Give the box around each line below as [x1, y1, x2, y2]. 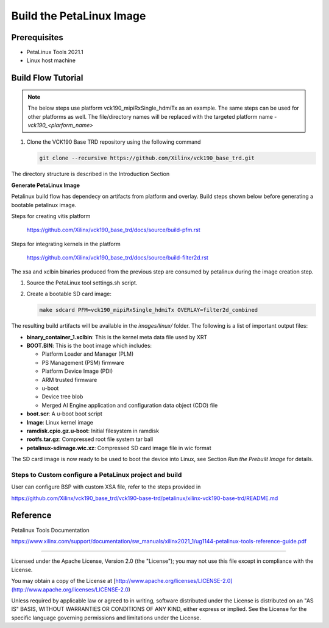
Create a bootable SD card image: [26, 290, 112, 298]
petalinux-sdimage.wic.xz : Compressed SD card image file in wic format [26, 444, 211, 451]
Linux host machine [26, 57, 76, 64]
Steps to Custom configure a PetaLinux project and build [11, 470, 182, 479]
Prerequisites [11, 32, 63, 43]
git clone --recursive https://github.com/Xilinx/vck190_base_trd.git [39, 155, 255, 161]
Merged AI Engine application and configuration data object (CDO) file [41, 401, 218, 409]
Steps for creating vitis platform [11, 212, 91, 219]
